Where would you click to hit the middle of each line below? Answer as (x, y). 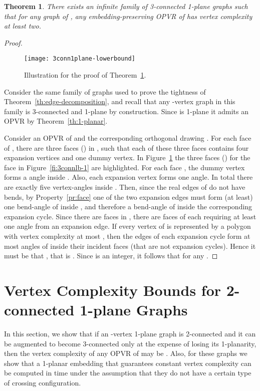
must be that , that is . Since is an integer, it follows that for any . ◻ (111, 256)
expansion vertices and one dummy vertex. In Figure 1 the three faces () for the (127, 157)
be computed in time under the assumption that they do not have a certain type (128, 373)
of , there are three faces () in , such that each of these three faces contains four (126, 147)
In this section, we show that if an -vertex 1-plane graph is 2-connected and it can (130, 334)
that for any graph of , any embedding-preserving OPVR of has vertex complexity (128, 16)
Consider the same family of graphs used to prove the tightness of (105, 91)
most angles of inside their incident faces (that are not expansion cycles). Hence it (130, 246)
